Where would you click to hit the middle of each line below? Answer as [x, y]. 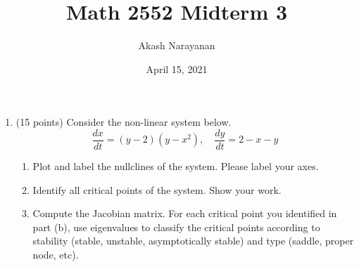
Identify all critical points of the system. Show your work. [157, 189]
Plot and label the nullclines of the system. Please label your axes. [176, 165]
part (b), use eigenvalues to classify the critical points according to [176, 227]
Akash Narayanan [177, 45]
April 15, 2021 [177, 69]
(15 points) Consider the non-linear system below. [124, 122]
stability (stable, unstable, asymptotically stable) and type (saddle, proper [193, 241]
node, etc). [56, 254]
